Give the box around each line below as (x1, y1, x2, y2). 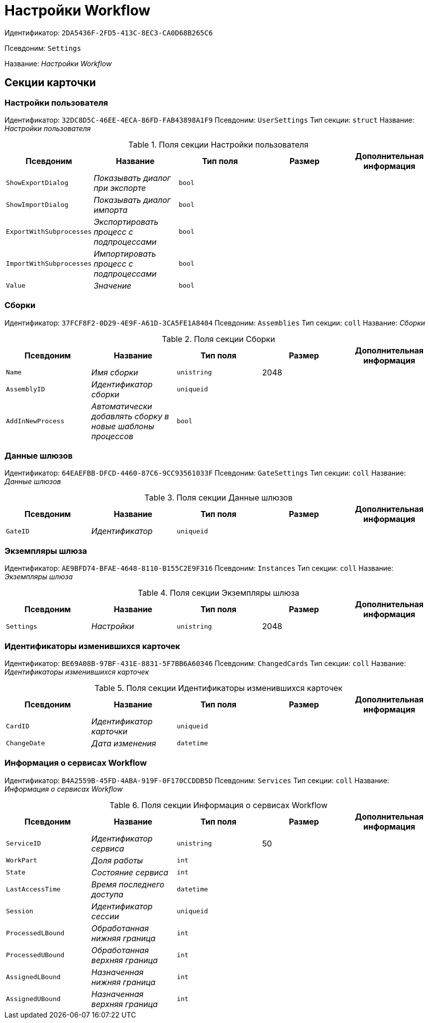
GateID (6, 527, 29, 535)
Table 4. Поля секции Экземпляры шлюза (137, 588, 300, 598)
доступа (91, 889, 123, 899)
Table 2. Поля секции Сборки (162, 334, 275, 344)
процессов (91, 431, 133, 441)
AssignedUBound (6, 995, 61, 1003)
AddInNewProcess (6, 417, 65, 425)
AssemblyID (6, 385, 45, 393)
